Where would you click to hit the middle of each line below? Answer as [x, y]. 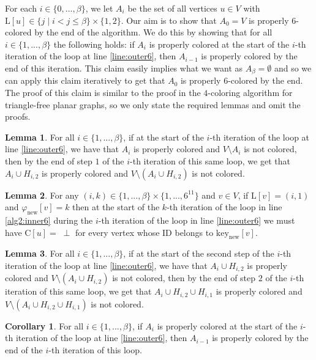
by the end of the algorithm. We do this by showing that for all [153, 32]
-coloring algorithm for [250, 93]
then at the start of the [116, 207]
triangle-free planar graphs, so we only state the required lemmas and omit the [153, 104]
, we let [99, 8]
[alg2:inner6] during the [49, 220]
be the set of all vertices [172, 8]
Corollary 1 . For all [44, 325]
